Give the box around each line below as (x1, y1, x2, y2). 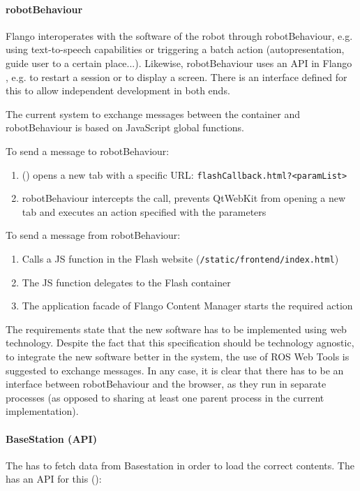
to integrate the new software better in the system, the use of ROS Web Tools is (6, 349, 350, 364)
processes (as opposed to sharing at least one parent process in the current (6, 390, 324, 404)
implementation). (6, 404, 79, 418)
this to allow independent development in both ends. (6, 83, 230, 98)
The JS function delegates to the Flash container (22, 274, 231, 289)
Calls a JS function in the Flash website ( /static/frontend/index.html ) (22, 251, 339, 265)
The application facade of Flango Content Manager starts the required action (22, 298, 353, 313)
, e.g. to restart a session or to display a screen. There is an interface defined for (6, 69, 347, 84)
